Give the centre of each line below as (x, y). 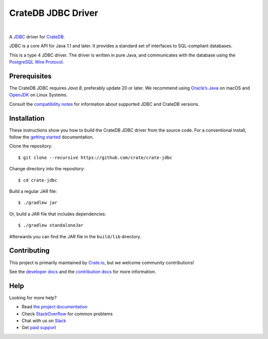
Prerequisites (30, 76)
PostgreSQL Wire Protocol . (36, 62)
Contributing (29, 251)
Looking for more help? (33, 297)
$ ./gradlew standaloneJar (51, 225)
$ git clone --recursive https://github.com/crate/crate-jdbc (95, 157)
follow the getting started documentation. (52, 137)
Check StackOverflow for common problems (67, 314)
